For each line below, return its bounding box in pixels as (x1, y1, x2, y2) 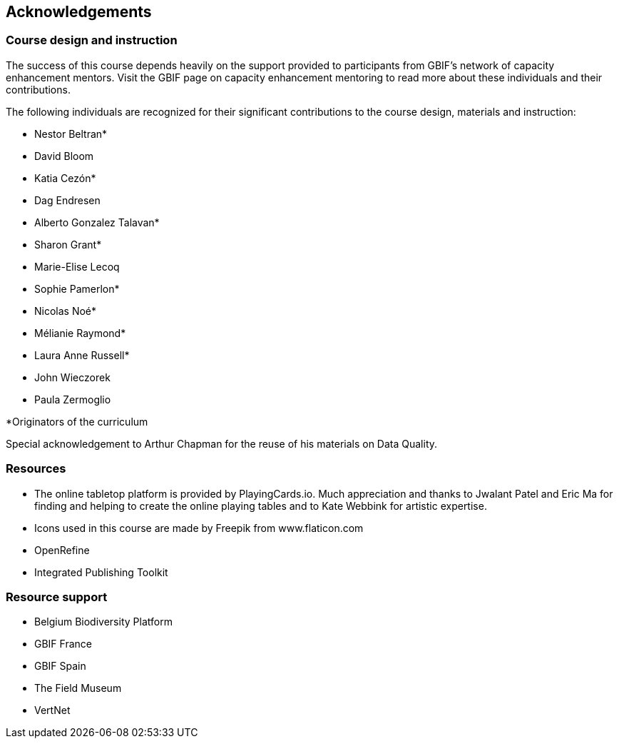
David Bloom (34, 149, 94, 162)
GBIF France (34, 638, 92, 650)
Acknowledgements (6, 3, 152, 21)
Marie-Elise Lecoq (34, 260, 120, 273)
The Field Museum (34, 682, 122, 695)
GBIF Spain (34, 660, 86, 673)
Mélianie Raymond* (34, 326, 126, 339)
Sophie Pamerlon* (34, 282, 120, 295)
